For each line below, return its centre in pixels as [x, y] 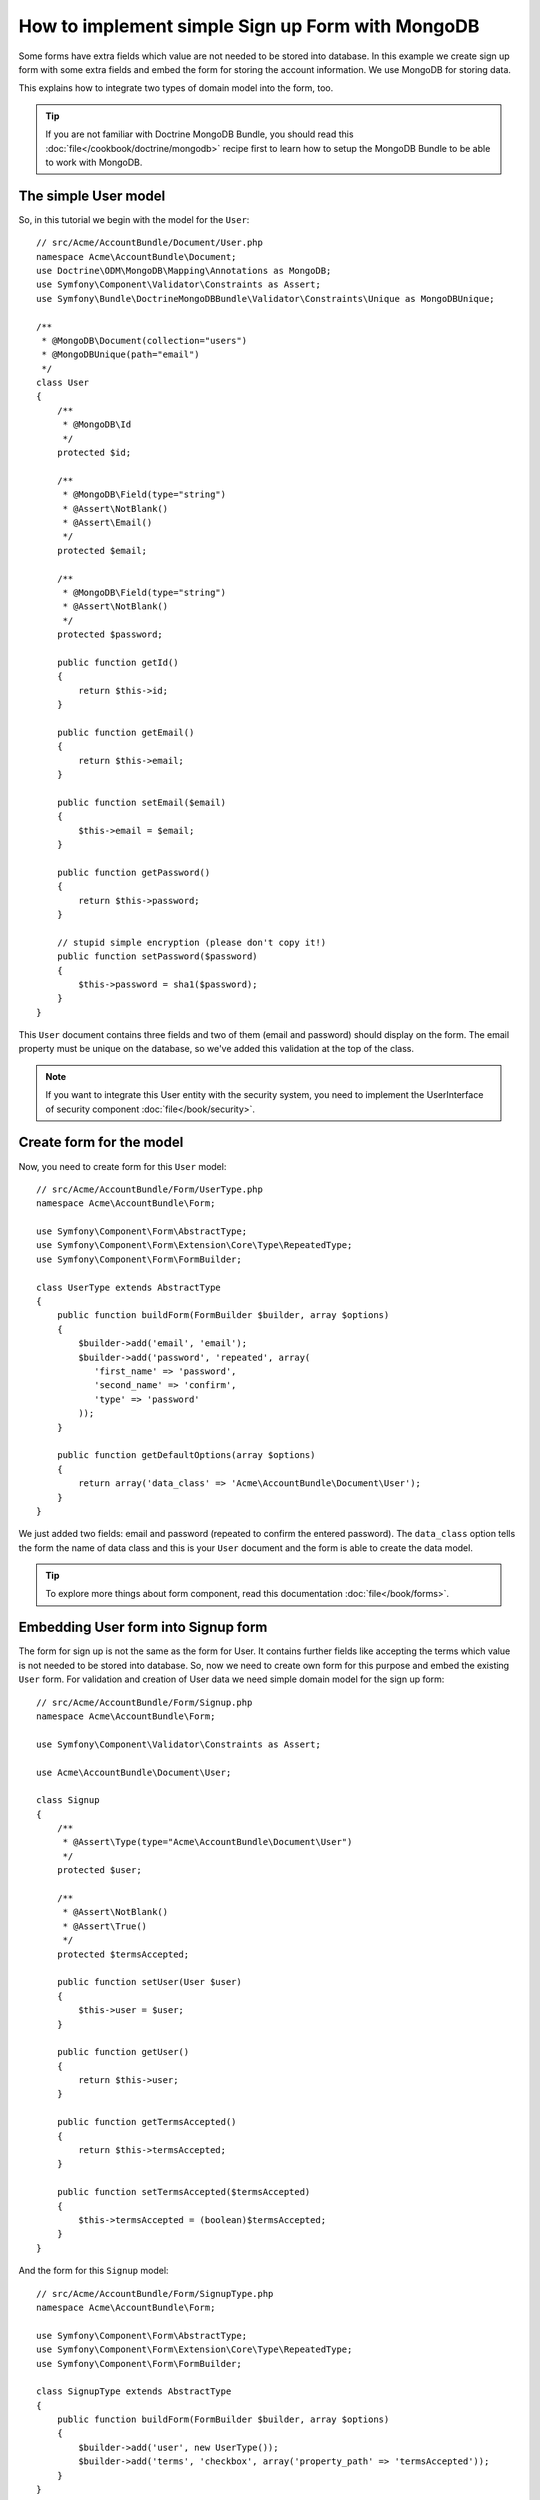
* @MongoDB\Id [97, 424]
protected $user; [99, 1870]
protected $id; [94, 453]
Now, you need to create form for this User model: [122, 1166]
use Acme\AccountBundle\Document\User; [134, 1772]
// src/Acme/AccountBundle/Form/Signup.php [144, 1702]
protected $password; [110, 634]
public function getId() [117, 662]
